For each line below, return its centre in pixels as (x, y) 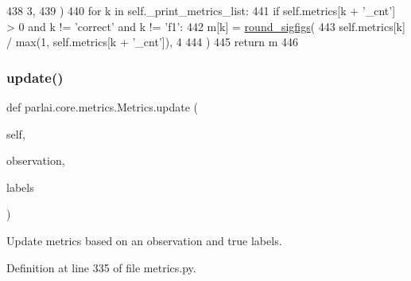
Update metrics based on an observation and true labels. (144, 240)
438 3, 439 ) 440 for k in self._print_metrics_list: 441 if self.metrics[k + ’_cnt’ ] (201, 10)
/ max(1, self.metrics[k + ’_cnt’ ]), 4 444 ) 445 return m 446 (153, 42)
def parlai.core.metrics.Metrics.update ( (103, 107)
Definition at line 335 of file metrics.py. (101, 267)
